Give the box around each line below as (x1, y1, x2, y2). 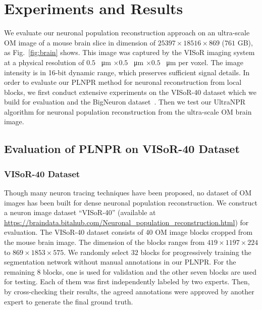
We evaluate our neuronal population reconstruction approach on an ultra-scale (4, 27, 250, 38)
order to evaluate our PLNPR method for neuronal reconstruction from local (4, 77, 242, 87)
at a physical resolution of (4, 57, 84, 67)
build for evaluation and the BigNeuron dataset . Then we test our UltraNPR (4, 96, 246, 107)
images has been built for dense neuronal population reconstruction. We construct (4, 197, 257, 208)
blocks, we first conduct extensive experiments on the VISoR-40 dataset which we (4, 86, 256, 97)
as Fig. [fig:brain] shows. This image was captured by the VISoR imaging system (4, 47, 255, 58)
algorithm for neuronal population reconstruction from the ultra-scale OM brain (4, 106, 252, 117)
